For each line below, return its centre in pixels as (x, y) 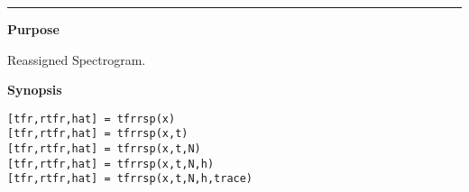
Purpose (33, 29)
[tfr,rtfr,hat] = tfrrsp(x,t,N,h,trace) (130, 179)
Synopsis (35, 90)
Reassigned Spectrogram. (77, 59)
